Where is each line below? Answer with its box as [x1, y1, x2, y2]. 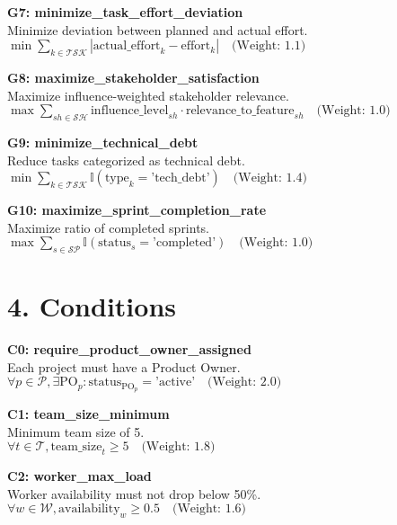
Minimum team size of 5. [7, 422, 145, 440]
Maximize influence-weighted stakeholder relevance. [7, 85, 289, 104]
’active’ [155, 376, 196, 389]
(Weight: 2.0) [207, 376, 282, 389]
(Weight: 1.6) [172, 503, 246, 516]
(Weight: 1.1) [232, 40, 306, 53]
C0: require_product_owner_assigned [7, 340, 251, 359]
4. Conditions [7, 288, 176, 325]
